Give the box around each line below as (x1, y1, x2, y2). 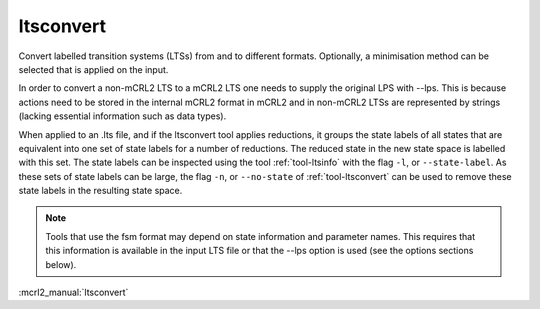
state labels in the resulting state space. (18, 185, 183, 197)
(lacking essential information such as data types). (18, 110, 227, 122)
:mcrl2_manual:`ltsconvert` (18, 286, 129, 299)
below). (45, 258, 77, 270)
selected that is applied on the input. (18, 63, 169, 75)
